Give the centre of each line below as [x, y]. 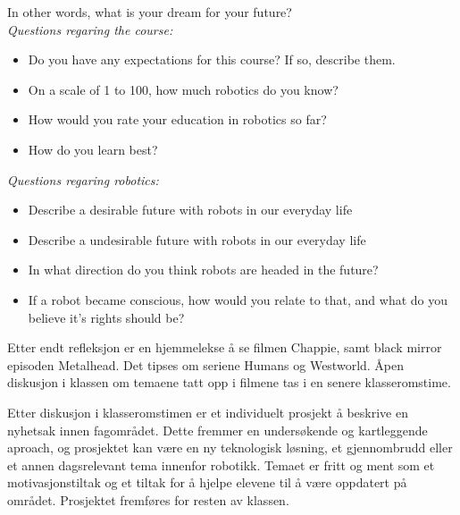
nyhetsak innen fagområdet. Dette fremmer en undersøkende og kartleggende [217, 430]
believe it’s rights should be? [106, 317]
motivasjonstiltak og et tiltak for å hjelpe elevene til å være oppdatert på [207, 482]
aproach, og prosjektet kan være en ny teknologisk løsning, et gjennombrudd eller [230, 447]
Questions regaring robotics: [83, 179]
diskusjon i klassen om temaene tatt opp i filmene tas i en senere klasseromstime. [229, 382]
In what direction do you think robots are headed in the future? [203, 270]
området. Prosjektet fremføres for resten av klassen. [148, 499]
